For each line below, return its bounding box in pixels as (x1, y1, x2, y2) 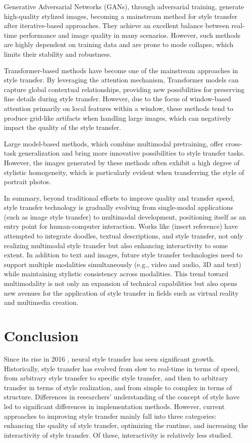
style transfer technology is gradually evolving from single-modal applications (4, 202, 234, 212)
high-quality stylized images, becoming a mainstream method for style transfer (4, 11, 237, 21)
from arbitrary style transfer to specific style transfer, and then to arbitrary (4, 373, 228, 383)
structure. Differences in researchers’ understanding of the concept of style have (4, 392, 240, 402)
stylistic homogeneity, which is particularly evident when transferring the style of (4, 167, 244, 177)
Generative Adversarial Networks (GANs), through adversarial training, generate (4, 1, 244, 11)
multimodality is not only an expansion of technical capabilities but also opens (4, 278, 237, 288)
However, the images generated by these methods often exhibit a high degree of (4, 157, 240, 167)
